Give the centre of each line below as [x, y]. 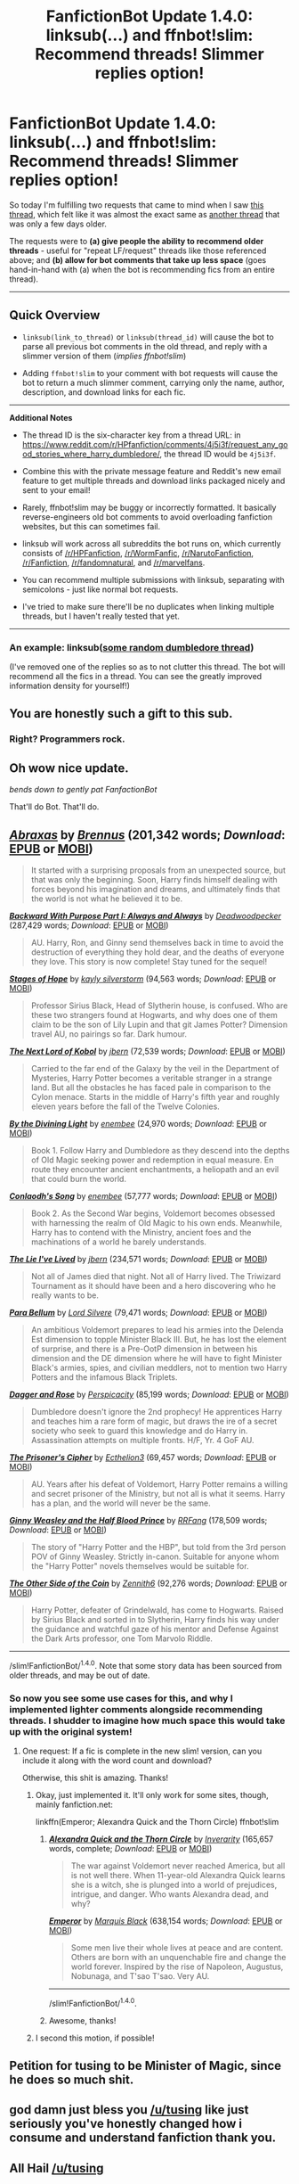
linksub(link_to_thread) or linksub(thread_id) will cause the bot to [148, 337]
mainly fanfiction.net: [74, 1804]
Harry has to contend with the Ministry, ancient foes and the [141, 1232]
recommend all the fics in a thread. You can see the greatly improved [136, 677]
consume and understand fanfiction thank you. [143, 2138]
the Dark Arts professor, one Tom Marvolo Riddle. [122, 1638]
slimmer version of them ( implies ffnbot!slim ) [104, 356]
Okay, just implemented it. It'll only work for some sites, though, [152, 1794]
